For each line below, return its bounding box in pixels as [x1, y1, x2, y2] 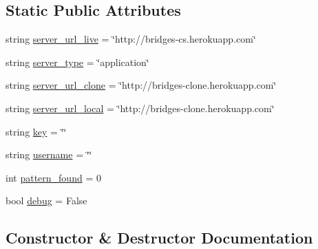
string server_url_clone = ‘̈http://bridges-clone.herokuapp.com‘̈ [6, 78, 277, 92]
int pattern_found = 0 [6, 170, 101, 184]
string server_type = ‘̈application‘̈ [6, 54, 149, 69]
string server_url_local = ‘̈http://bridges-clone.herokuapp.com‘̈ [6, 100, 275, 115]
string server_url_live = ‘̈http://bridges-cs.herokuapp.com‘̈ [6, 32, 256, 46]
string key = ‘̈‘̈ [6, 124, 67, 138]
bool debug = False [6, 193, 87, 208]
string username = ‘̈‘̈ [6, 147, 92, 162]
